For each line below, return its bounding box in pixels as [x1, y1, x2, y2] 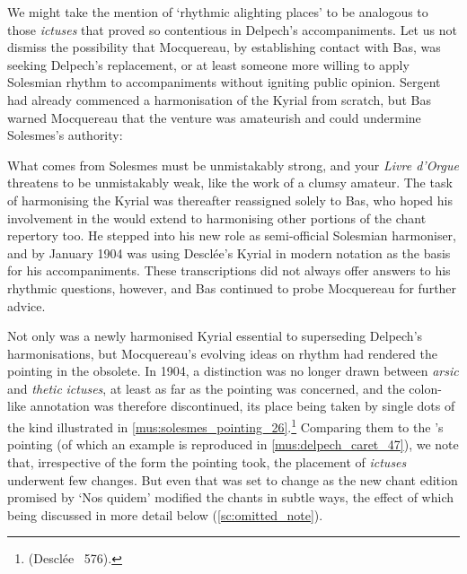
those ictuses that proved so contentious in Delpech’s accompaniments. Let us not [7, 20, 457, 39]
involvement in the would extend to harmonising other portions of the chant [7, 208, 427, 227]
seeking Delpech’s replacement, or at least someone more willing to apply [7, 55, 410, 74]
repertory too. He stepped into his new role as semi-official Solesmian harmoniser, [7, 226, 456, 245]
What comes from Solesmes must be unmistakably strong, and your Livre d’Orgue [7, 155, 459, 174]
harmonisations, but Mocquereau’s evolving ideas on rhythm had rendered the [7, 344, 437, 362]
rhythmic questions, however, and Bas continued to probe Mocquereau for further [7, 278, 457, 297]
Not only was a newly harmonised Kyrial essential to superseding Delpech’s [7, 326, 423, 345]
